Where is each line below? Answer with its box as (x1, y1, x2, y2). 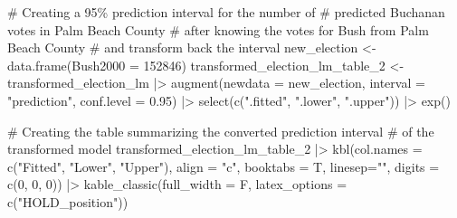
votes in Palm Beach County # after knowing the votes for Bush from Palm (7, 20, 429, 39)
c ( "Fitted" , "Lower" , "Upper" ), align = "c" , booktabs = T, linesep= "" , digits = (7, 156, 440, 175)
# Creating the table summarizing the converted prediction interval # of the (7, 121, 434, 140)
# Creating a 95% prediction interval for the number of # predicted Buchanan (7, 3, 445, 21)
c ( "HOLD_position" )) (7, 192, 129, 211)
